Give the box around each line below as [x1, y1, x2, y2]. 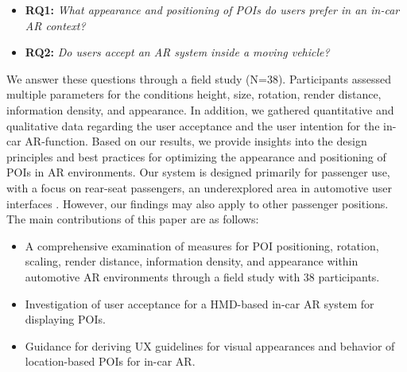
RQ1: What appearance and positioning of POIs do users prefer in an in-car [25, 2, 400, 17]
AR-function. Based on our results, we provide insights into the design [25, 133, 367, 149]
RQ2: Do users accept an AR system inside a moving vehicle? [25, 44, 330, 60]
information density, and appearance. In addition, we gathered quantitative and [6, 101, 394, 118]
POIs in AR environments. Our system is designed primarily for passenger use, [6, 164, 390, 180]
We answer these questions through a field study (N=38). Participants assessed [6, 70, 392, 87]
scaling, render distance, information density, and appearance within [25, 253, 359, 269]
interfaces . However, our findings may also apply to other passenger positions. [6, 195, 389, 211]
